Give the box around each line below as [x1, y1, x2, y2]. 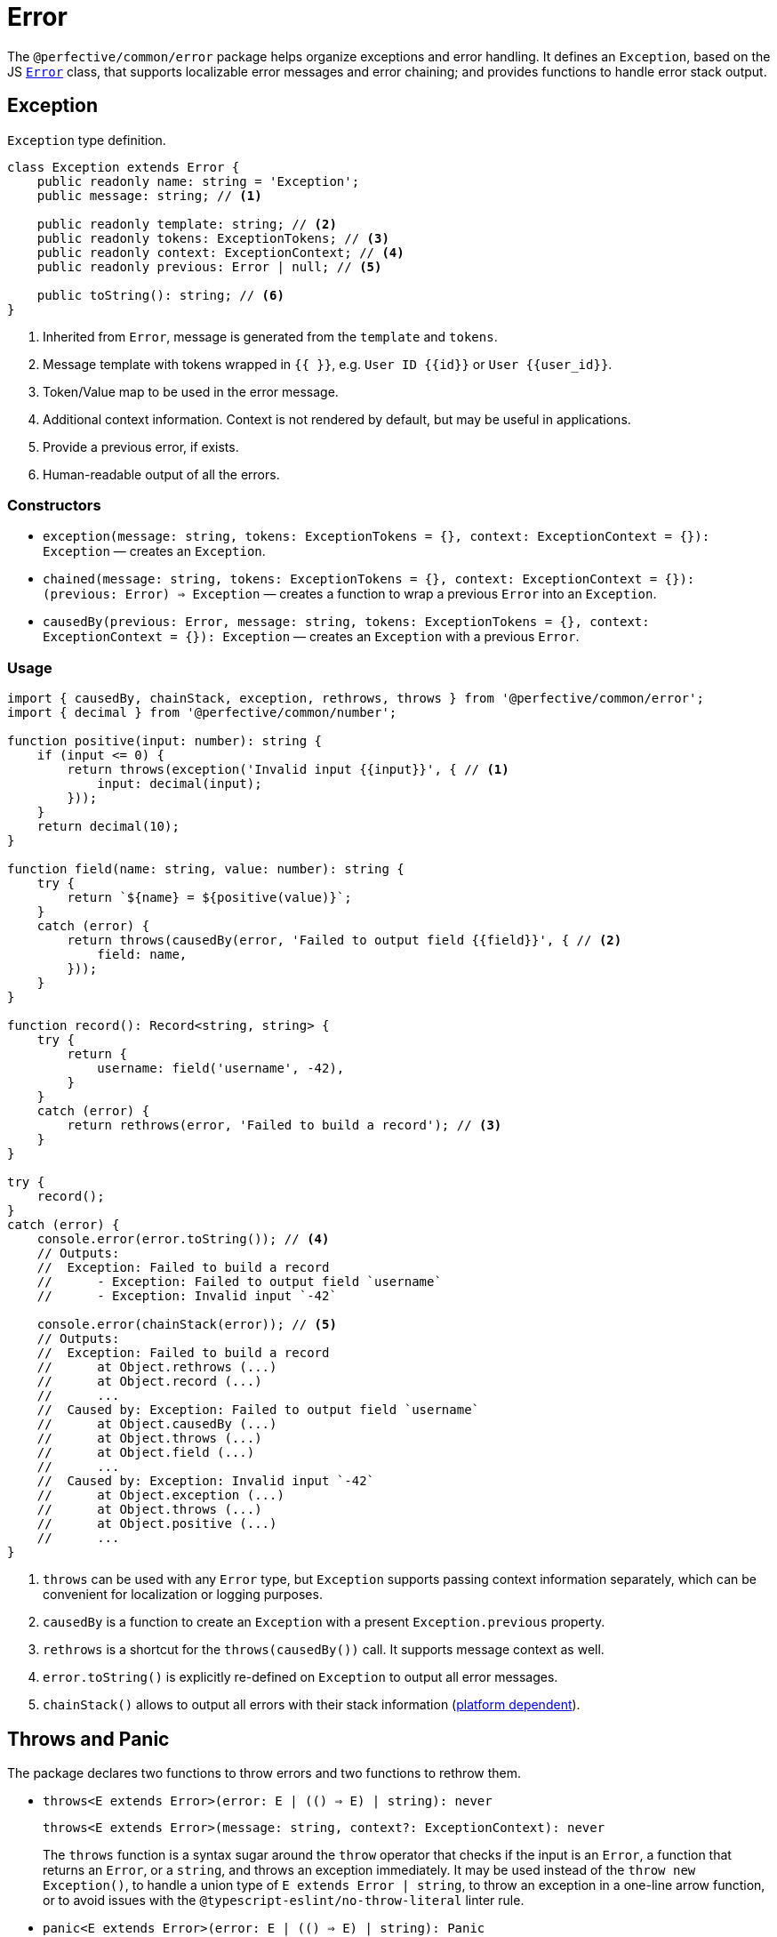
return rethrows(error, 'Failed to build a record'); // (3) [67, 1118, 502, 1133]
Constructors [7, 495, 101, 514]
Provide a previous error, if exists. [43, 438, 239, 454]
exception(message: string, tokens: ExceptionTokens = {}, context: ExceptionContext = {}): [43, 529, 710, 544]
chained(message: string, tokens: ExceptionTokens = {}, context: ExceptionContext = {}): [43, 572, 695, 587]
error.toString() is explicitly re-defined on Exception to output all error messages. [43, 1669, 558, 1685]
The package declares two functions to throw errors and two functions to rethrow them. [7, 1764, 522, 1780]
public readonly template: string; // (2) [36, 216, 337, 231]
